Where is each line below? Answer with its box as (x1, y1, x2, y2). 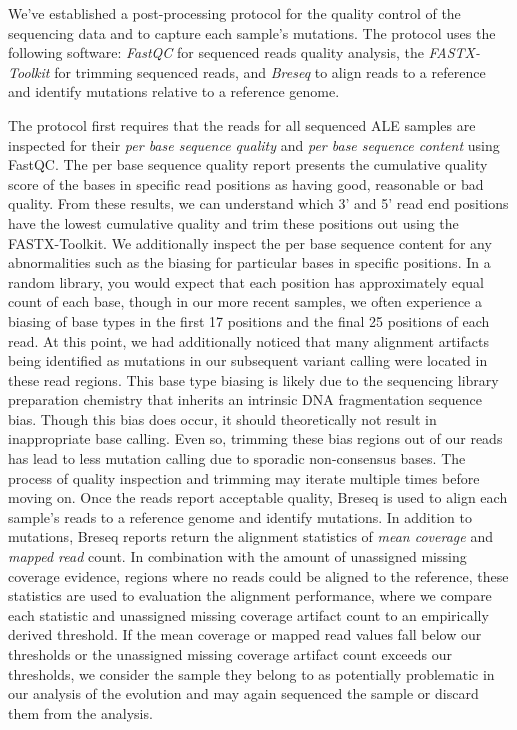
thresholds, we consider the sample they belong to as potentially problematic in (8, 663, 495, 684)
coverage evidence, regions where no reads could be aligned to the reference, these (8, 565, 509, 586)
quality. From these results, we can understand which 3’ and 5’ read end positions (8, 193, 509, 214)
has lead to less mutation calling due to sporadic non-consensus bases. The (8, 448, 466, 469)
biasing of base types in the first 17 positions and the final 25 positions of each (8, 310, 490, 331)
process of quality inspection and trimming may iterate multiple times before (8, 467, 480, 488)
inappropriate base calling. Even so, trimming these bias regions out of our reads (8, 428, 503, 449)
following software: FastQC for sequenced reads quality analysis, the (8, 42, 424, 63)
